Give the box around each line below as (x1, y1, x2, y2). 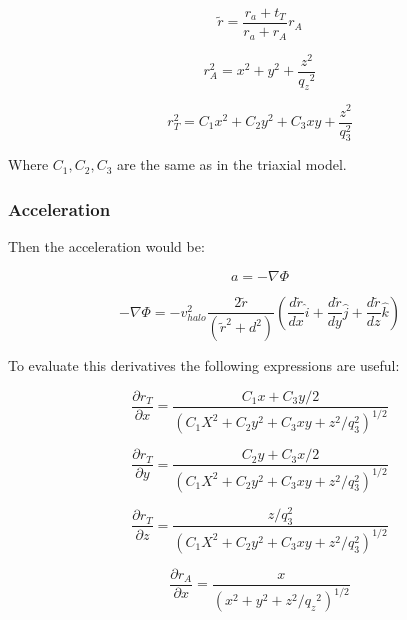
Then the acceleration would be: (8, 236, 205, 257)
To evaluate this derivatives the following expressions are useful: (8, 355, 400, 376)
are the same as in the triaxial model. (117, 154, 347, 175)
